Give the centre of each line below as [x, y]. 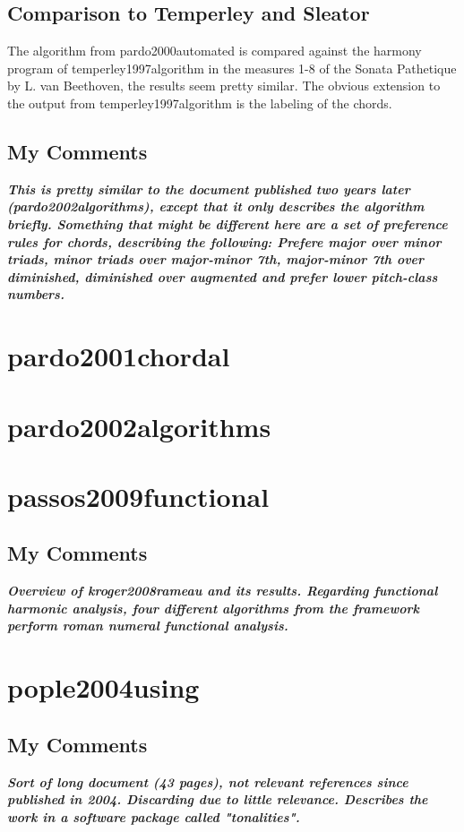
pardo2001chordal [119, 356]
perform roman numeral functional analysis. [148, 626]
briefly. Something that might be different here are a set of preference [228, 223]
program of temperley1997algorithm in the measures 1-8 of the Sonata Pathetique [232, 68]
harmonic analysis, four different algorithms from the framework [213, 608]
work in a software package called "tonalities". [154, 816]
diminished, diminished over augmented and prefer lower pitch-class [223, 276]
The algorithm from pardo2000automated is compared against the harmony [215, 51]
